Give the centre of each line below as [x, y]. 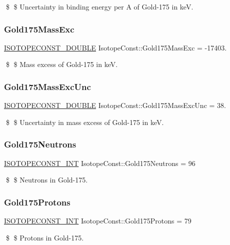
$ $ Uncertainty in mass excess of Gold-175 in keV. [85, 122]
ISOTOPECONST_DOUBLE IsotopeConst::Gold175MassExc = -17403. [115, 47]
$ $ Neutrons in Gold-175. [47, 180]
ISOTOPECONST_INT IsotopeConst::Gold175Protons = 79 [98, 221]
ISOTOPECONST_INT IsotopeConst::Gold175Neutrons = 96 [100, 163]
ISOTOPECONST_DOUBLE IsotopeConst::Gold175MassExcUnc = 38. [115, 105]
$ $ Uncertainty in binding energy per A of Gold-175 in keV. [99, 6]
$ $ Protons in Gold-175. [45, 237]
